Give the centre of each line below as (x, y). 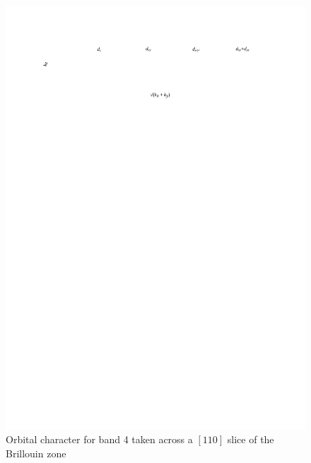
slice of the (251, 439)
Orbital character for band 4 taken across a (99, 439)
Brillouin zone (36, 453)
